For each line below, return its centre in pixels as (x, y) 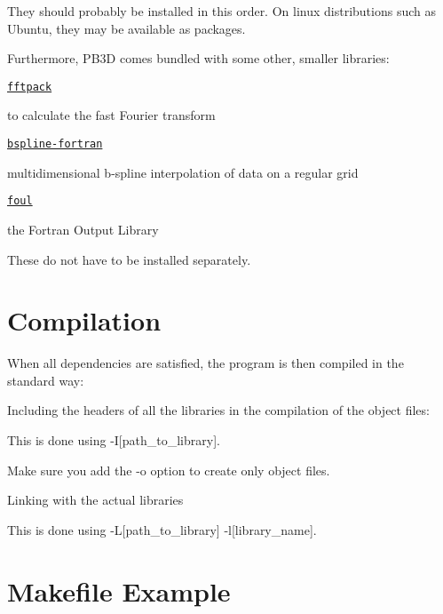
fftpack (30, 87)
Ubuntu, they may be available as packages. (127, 28)
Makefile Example (119, 590)
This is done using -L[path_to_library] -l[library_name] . (162, 529)
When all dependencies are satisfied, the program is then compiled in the (206, 363)
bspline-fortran (55, 144)
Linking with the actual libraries (95, 500)
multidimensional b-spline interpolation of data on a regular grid (183, 172)
